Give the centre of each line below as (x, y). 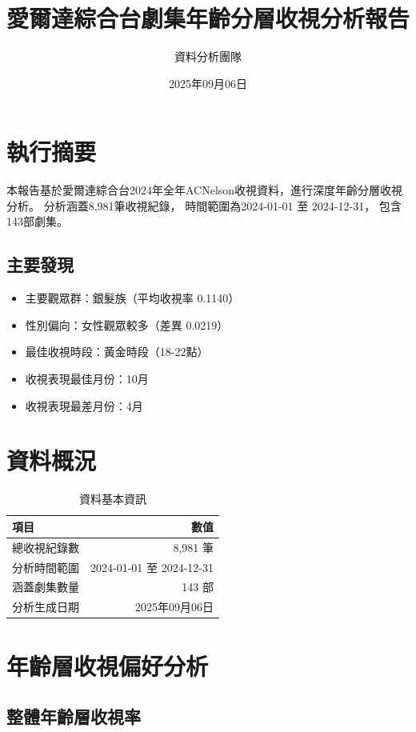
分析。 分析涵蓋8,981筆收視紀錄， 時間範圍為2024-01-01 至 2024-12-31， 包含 (204, 205)
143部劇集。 (37, 221)
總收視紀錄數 (46, 547)
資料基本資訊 (112, 499)
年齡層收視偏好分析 (108, 665)
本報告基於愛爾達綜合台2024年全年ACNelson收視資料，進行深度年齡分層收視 (205, 190)
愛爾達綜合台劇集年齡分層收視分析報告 (208, 18)
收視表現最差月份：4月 (84, 405)
